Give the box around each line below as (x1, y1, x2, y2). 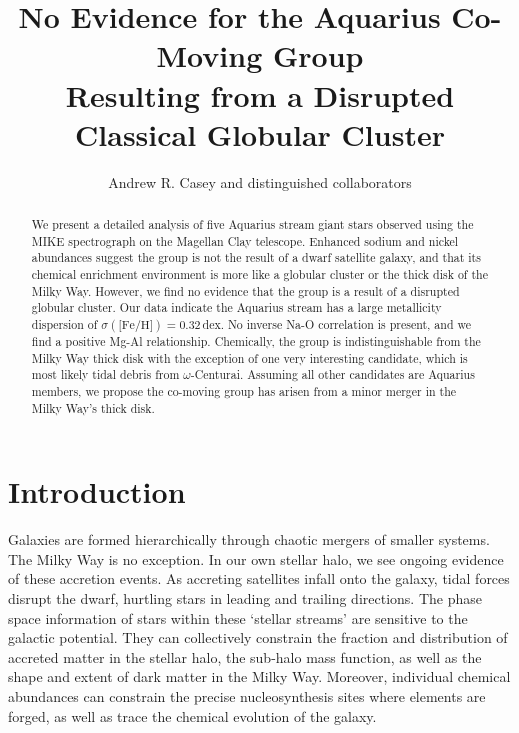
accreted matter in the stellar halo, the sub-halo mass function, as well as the (8, 646, 482, 667)
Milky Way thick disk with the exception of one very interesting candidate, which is (31, 349, 468, 366)
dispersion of (31, 316, 98, 333)
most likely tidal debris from (31, 366, 180, 383)
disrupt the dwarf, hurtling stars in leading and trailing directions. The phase (8, 588, 482, 609)
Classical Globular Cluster (75, 113, 445, 154)
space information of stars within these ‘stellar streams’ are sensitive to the (8, 607, 468, 628)
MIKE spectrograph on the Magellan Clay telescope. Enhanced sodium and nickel (31, 232, 459, 249)
